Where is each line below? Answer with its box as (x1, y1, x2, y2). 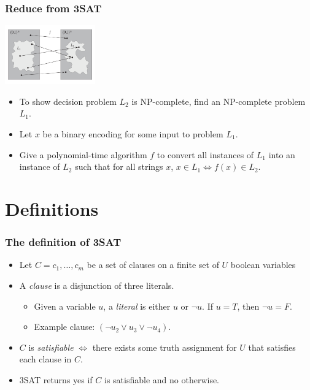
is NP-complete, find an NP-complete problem (131, 94, 306, 107)
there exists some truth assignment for (92, 340, 237, 353)
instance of (19, 160, 60, 173)
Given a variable (34, 299, 96, 312)
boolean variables (230, 258, 296, 271)
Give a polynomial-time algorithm (19, 148, 147, 161)
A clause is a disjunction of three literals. (19, 278, 174, 291)
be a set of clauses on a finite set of (87, 258, 219, 271)
